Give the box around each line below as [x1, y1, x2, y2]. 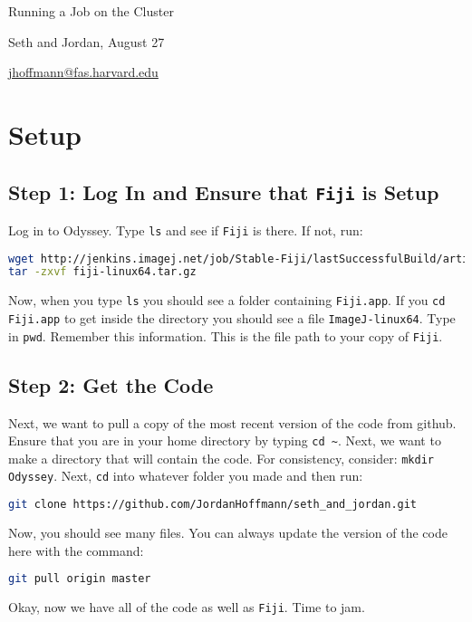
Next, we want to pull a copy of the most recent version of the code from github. [8, 413, 457, 432]
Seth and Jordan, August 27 [8, 32, 165, 51]
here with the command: [8, 541, 144, 560]
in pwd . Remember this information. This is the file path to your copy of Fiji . [8, 326, 443, 345]
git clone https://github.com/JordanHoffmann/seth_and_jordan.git [8, 498, 418, 512]
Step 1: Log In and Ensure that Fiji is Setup [8, 177, 439, 206]
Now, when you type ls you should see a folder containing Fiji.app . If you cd [8, 291, 446, 310]
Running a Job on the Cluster [8, 2, 174, 20]
